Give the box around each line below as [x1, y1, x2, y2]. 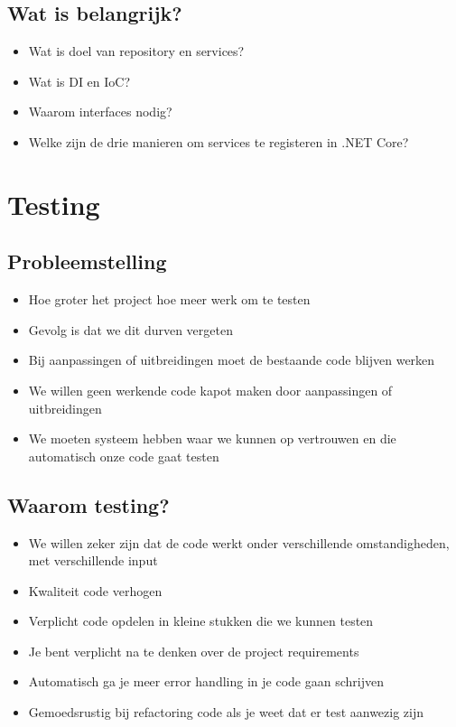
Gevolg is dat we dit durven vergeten [28, 320, 233, 339]
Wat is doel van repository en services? [28, 42, 245, 61]
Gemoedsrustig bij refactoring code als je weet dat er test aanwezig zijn [28, 703, 424, 722]
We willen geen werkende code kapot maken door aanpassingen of [28, 380, 393, 399]
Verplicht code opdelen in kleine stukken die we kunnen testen [28, 611, 374, 630]
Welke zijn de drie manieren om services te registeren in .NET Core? [28, 132, 409, 151]
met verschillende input [28, 551, 158, 570]
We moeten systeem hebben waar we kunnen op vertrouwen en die [28, 429, 396, 448]
